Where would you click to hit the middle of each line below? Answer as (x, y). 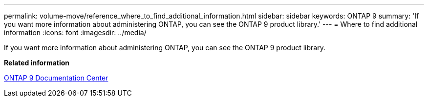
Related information (37, 63)
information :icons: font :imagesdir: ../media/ (75, 32)
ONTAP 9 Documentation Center (56, 78)
